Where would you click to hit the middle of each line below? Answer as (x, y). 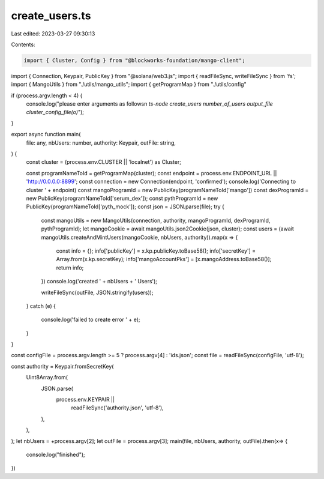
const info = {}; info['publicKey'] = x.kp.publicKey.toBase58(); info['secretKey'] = (156, 251)
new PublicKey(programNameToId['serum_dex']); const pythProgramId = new (122, 198)
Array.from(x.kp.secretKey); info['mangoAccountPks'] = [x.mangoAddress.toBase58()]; (164, 259)
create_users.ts (51, 16)
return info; (70, 268)
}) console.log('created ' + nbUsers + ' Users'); (99, 282)
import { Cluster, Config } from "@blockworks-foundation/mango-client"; (134, 60)
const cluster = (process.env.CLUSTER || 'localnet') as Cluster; (103, 162)
